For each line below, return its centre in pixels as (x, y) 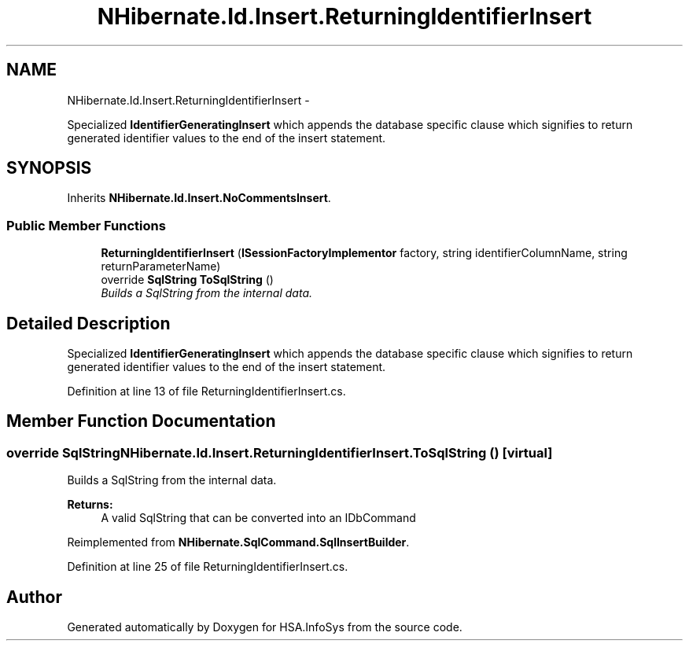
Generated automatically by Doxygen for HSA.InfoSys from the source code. (265, 627)
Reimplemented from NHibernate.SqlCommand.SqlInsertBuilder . (238, 542)
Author (34, 597)
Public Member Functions (86, 225)
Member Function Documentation (141, 421)
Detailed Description (88, 323)
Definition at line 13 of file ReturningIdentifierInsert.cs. (206, 392)
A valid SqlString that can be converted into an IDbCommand (258, 518)
